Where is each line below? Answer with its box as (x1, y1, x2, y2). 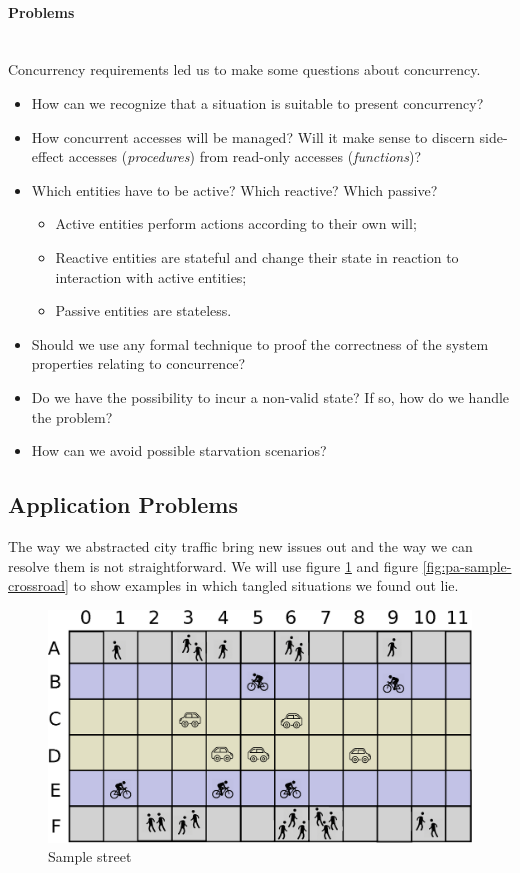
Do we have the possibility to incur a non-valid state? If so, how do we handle (31, 386, 510, 407)
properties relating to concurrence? (31, 353, 246, 374)
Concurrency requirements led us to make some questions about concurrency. (8, 59, 481, 80)
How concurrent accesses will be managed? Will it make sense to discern (31, 126, 475, 147)
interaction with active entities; (55, 266, 247, 287)
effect (31, 146, 65, 167)
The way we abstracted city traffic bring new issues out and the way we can (8, 535, 473, 556)
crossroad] (8, 575, 69, 596)
